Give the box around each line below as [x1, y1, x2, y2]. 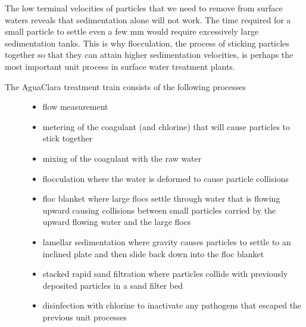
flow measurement [42, 100, 108, 113]
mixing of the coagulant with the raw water [42, 152, 202, 164]
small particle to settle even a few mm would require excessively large [5, 25, 259, 38]
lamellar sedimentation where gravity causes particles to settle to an [42, 235, 291, 248]
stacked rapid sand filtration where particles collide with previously [42, 267, 288, 280]
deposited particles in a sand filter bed [42, 279, 183, 291]
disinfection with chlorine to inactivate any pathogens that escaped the [42, 299, 302, 311]
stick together [42, 132, 93, 144]
